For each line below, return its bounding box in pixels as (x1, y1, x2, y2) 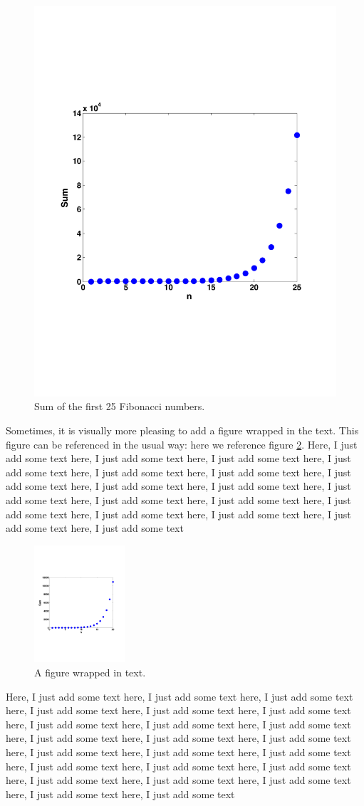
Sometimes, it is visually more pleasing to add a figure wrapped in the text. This (6, 423, 359, 438)
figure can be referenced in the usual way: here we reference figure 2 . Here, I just (6, 436, 358, 451)
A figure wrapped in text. (34, 665, 146, 680)
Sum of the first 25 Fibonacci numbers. (34, 399, 205, 414)
